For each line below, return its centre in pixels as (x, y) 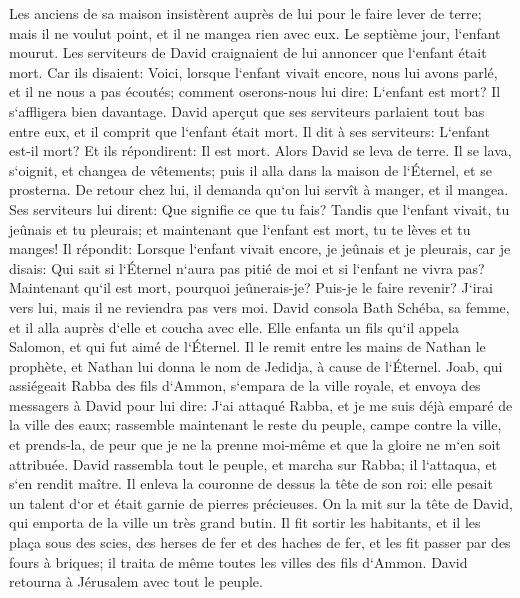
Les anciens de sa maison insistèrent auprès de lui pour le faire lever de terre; (245, 13)
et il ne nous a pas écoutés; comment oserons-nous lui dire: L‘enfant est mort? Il (255, 91)
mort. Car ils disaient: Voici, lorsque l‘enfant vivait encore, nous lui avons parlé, (253, 71)
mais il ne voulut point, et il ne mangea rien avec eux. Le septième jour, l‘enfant (255, 32)
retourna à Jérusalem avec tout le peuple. (136, 581)
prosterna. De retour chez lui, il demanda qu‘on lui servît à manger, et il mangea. (259, 189)
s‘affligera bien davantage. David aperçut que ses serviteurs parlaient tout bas (247, 110)
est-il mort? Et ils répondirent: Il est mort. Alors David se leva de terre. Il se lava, (260, 150)
